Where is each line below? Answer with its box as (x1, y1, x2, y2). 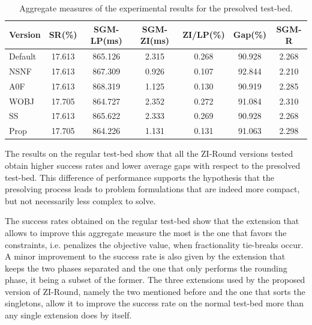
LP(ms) (90, 34, 122, 47)
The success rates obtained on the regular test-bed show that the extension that (5, 214, 299, 227)
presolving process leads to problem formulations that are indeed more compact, (5, 183, 300, 195)
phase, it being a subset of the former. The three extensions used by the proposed (5, 273, 305, 286)
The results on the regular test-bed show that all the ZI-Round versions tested (5, 147, 293, 160)
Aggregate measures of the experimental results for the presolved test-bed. (19, 2, 293, 14)
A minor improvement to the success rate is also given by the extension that (5, 250, 286, 263)
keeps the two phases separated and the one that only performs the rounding (5, 261, 287, 274)
